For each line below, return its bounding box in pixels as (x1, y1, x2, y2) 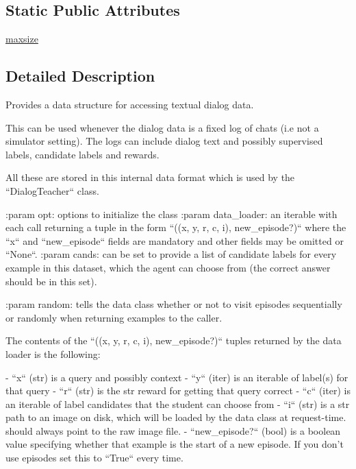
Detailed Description (5, 65, 155, 86)
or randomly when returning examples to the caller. (5, 310, 222, 324)
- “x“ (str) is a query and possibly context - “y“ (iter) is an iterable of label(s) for (5, 370, 348, 384)
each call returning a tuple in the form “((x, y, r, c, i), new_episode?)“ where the (5, 220, 346, 234)
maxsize (5, 32, 38, 46)
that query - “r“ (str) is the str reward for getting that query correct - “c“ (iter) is (5, 383, 351, 398)
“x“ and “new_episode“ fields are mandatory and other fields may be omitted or (5, 233, 344, 248)
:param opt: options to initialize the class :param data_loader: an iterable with (5, 206, 338, 221)
